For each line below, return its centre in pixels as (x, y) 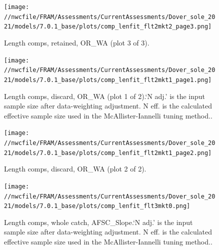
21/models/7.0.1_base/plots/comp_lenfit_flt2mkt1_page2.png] (108, 153)
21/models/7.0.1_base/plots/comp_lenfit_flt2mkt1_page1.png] (108, 80)
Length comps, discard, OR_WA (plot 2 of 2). (75, 169)
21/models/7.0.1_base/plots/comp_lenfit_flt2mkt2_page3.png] (108, 27)
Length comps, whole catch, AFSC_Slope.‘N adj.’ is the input (98, 222)
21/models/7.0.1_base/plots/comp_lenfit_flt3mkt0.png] (97, 206)
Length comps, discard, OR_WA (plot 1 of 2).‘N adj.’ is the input (105, 96)
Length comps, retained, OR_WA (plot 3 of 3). (77, 42)
